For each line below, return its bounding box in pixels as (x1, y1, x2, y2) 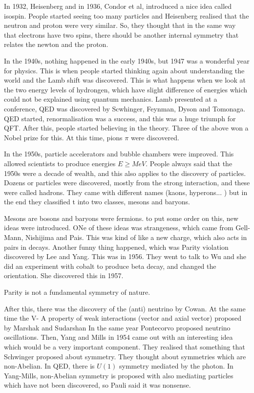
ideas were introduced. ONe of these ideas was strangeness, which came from (4, 222, 233, 233)
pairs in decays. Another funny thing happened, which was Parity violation (4, 241, 229, 252)
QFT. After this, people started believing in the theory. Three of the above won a (4, 123, 249, 133)
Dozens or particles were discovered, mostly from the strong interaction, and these (4, 177, 250, 188)
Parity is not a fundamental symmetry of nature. (4, 287, 150, 297)
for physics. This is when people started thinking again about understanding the (4, 65, 245, 75)
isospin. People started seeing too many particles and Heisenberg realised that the (4, 10, 249, 21)
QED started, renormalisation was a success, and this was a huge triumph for (4, 113, 236, 123)
